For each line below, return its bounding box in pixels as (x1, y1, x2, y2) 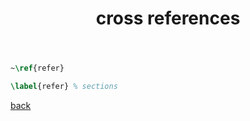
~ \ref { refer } (10, 63, 65, 74)
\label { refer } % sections (10, 82, 118, 92)
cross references (95, 7, 241, 30)
